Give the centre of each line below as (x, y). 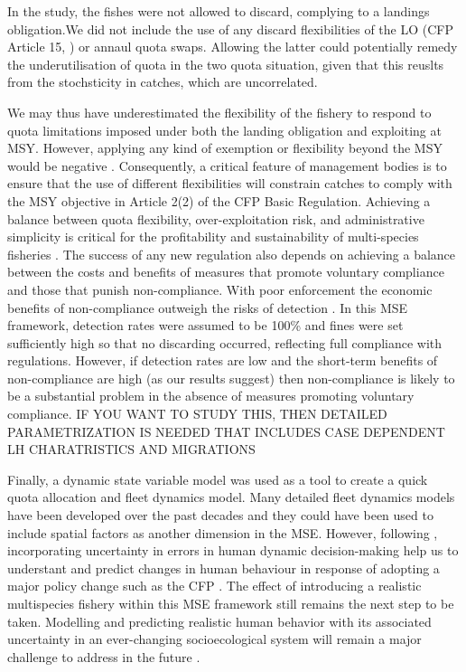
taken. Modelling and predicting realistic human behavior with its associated (219, 621)
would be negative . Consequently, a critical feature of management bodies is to (227, 165)
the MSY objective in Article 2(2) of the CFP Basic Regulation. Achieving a (219, 200)
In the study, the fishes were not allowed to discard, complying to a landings (219, 11)
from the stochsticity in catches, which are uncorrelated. (163, 82)
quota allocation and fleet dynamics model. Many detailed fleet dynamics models (231, 497)
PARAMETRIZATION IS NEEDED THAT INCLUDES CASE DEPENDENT (226, 431)
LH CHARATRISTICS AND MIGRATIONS (131, 449)
